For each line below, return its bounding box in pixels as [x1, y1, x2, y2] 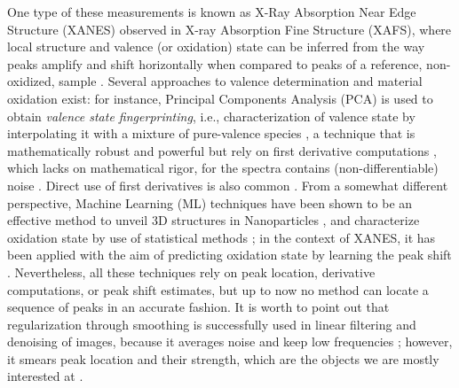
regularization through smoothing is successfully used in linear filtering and [7, 314, 416, 333]
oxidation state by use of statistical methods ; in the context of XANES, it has [7, 228, 436, 246]
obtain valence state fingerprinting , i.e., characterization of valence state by [7, 106, 415, 125]
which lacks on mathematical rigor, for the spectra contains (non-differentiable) [7, 159, 439, 177]
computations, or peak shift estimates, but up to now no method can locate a [7, 280, 429, 299]
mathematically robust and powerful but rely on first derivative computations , [7, 141, 437, 159]
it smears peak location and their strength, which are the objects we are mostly [7, 349, 439, 368]
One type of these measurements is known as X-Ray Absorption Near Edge [7, 3, 416, 20]
